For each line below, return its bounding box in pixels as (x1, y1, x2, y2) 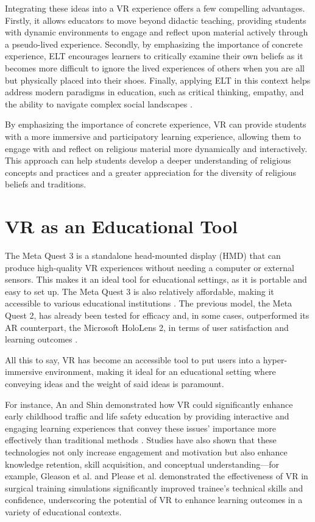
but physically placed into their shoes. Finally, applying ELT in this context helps (5, 73, 311, 86)
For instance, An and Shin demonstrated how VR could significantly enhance (5, 397, 293, 410)
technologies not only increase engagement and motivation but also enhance (5, 445, 288, 458)
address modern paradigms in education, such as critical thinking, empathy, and (5, 85, 304, 98)
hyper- (263, 353, 288, 366)
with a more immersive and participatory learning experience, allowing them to (5, 129, 301, 142)
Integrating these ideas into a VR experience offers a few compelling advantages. (5, 2, 305, 14)
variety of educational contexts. (5, 505, 122, 518)
